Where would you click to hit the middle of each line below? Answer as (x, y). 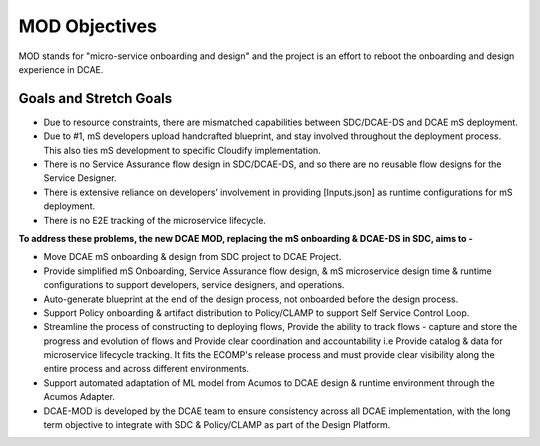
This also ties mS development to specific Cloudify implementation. (182, 150)
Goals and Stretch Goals (95, 98)
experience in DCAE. (61, 69)
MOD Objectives (87, 26)
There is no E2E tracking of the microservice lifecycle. (155, 220)
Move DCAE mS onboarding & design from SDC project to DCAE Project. (192, 257)
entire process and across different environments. (146, 369)
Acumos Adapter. (79, 397)
